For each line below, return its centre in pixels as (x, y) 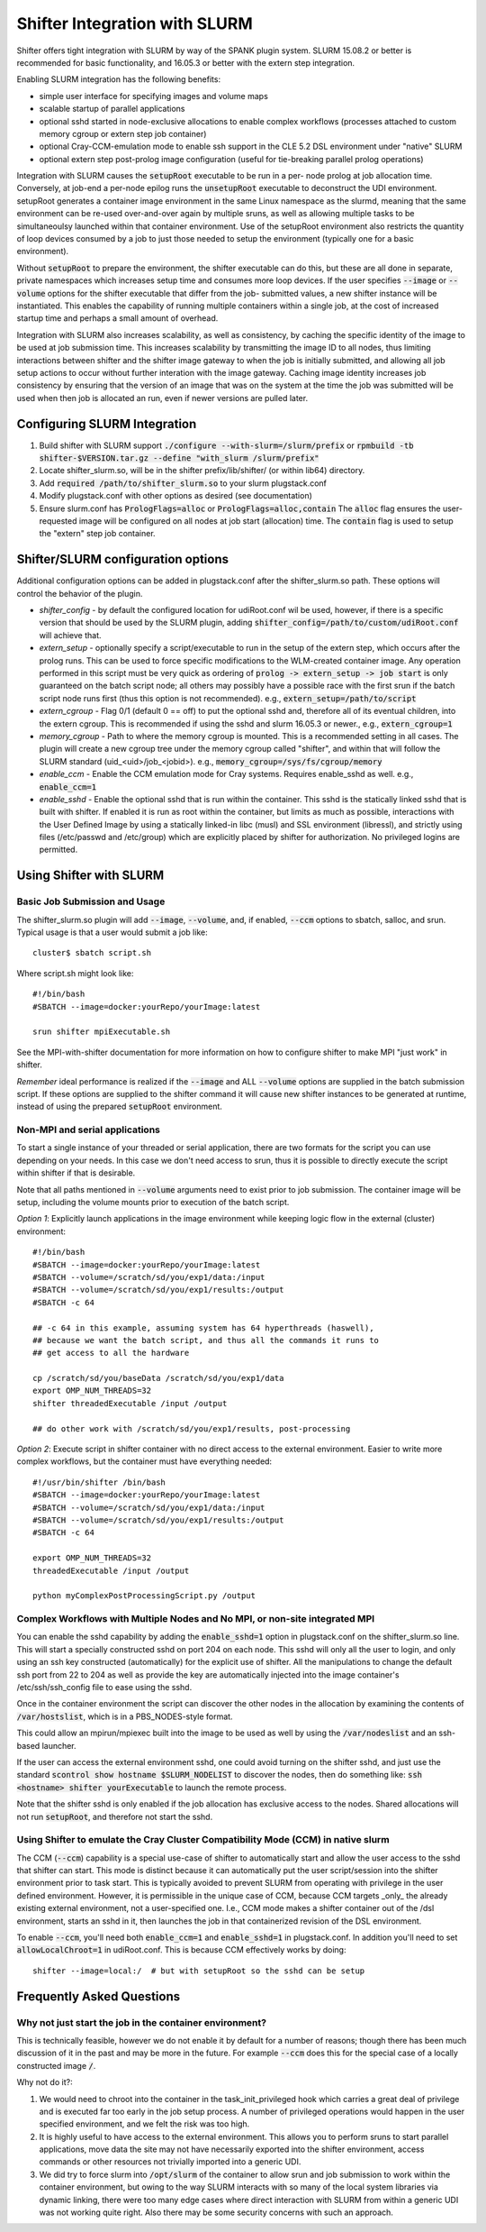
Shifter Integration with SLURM (135, 23)
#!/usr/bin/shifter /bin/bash (99, 1482)
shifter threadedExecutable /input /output (130, 1403)
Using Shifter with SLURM (90, 876)
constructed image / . (56, 2065)
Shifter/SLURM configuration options (123, 559)
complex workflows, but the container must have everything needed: (144, 1461)
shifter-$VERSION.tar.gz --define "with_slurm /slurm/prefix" (179, 458)
